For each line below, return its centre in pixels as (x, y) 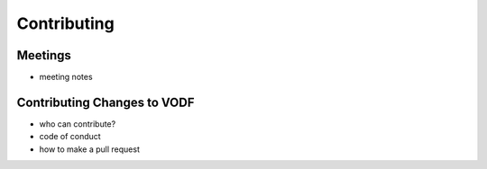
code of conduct (70, 137)
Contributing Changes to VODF (106, 102)
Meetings (44, 55)
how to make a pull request (89, 149)
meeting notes (66, 77)
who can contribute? (78, 124)
